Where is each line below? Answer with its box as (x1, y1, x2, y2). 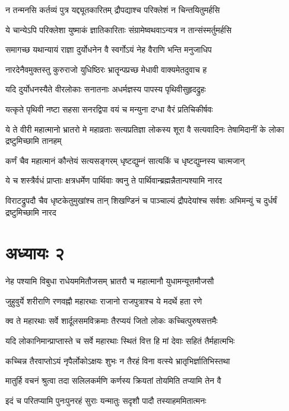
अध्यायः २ (5, 240, 65, 265)
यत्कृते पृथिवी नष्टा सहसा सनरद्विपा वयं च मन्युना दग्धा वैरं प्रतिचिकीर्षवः (5, 102, 213, 115)
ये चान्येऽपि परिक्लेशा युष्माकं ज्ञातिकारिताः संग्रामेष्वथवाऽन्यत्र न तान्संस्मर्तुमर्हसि (5, 23, 232, 36)
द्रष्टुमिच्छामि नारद (5, 205, 56, 218)
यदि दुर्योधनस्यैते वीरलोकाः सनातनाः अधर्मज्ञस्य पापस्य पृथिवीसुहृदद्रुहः (5, 83, 206, 95)
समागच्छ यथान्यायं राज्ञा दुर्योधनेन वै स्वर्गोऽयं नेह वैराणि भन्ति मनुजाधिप (5, 43, 212, 56)
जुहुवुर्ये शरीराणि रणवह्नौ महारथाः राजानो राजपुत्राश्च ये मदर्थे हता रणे (5, 294, 202, 307)
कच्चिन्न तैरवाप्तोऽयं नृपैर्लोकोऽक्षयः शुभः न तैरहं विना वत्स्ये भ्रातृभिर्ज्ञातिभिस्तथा (5, 354, 230, 367)
